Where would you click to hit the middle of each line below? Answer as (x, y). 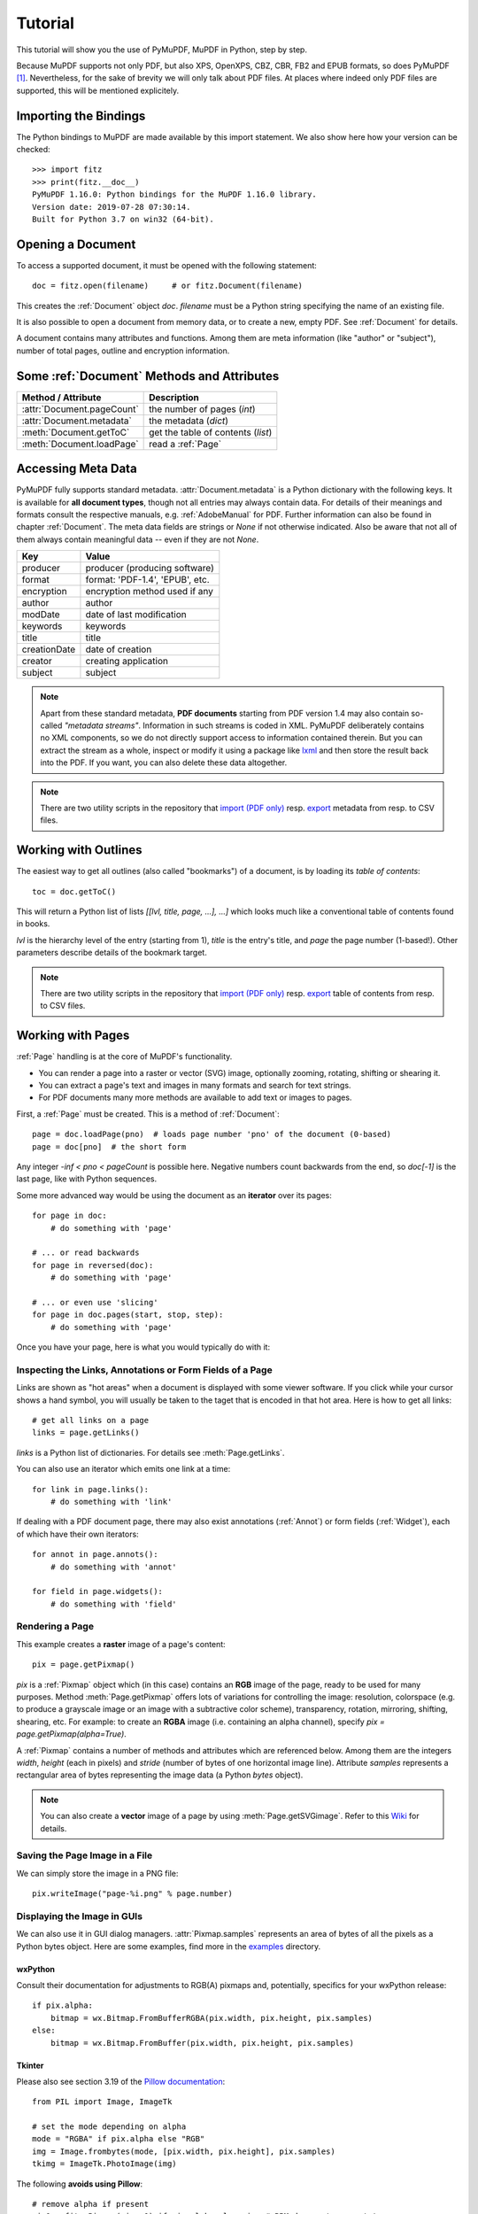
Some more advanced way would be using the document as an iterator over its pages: (174, 1195)
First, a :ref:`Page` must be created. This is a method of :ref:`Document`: (148, 1114)
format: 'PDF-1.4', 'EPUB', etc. (147, 580)
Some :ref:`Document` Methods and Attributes (148, 376)
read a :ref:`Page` (185, 444)
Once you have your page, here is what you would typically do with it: (143, 1347)
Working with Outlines (79, 850)
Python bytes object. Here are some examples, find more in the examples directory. (169, 1946)
